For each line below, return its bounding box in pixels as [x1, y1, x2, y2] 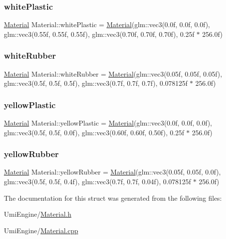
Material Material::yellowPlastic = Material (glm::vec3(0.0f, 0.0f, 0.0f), [4, 118, 212, 128]
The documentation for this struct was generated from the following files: [4, 192, 222, 203]
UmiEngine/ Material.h [4, 209, 71, 219]
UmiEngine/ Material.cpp [4, 225, 78, 235]
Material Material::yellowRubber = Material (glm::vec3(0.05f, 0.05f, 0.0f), [4, 167, 221, 177]
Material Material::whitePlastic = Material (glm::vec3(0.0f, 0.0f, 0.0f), [4, 19, 210, 30]
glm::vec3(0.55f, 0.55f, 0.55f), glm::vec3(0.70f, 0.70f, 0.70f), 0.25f [4, 29, 194, 39]
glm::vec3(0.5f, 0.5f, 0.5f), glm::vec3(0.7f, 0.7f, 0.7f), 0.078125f [4, 78, 188, 88]
